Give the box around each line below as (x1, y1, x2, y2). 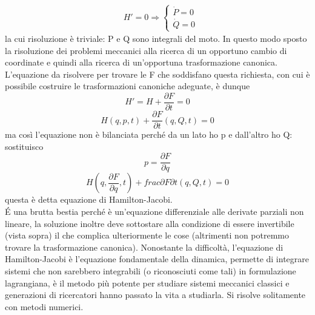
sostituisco (5, 140, 44, 152)
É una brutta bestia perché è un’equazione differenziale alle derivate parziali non (5, 205, 304, 217)
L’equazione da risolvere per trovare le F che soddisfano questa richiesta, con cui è (5, 67, 310, 80)
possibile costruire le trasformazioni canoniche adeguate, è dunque (5, 80, 250, 92)
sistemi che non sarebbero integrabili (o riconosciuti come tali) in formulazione (5, 264, 296, 277)
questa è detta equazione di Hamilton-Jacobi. (5, 193, 173, 206)
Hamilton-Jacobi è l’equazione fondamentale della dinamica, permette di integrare (5, 252, 309, 265)
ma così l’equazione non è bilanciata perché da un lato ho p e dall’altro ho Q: (5, 128, 293, 141)
